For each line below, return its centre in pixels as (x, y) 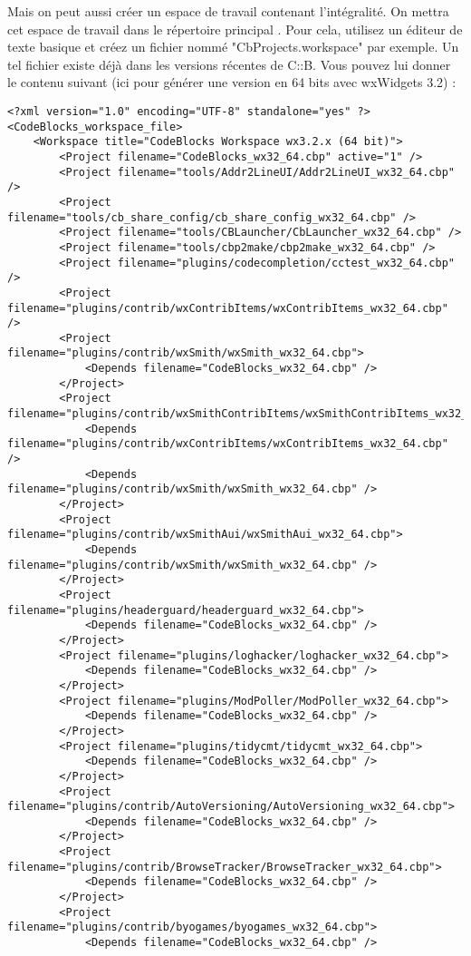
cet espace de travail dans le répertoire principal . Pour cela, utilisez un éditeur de (235, 29)
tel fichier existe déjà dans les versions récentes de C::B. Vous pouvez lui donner (229, 64)
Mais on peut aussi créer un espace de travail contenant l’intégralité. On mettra (228, 11)
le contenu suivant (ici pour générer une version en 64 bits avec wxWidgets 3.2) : (232, 82)
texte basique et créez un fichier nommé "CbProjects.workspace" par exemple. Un (233, 47)
